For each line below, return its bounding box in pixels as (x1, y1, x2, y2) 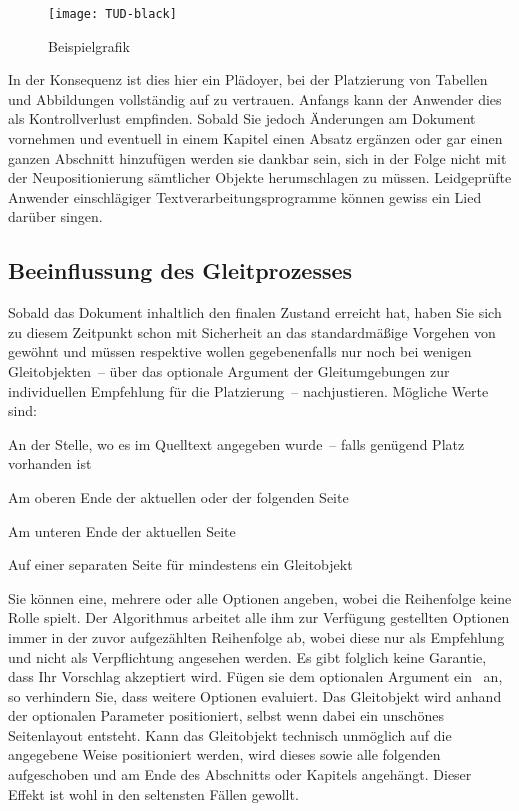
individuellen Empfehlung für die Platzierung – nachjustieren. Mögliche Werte (8, 380, 489, 401)
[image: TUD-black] (48, 7, 177, 21)
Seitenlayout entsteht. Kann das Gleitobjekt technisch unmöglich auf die (8, 724, 452, 745)
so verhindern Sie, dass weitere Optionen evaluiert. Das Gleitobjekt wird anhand (8, 685, 502, 706)
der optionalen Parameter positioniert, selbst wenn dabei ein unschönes (8, 705, 444, 726)
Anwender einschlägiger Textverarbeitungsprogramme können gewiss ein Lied (8, 186, 482, 207)
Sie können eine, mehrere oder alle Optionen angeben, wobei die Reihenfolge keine (8, 587, 512, 608)
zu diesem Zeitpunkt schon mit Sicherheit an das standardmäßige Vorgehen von (8, 321, 496, 342)
